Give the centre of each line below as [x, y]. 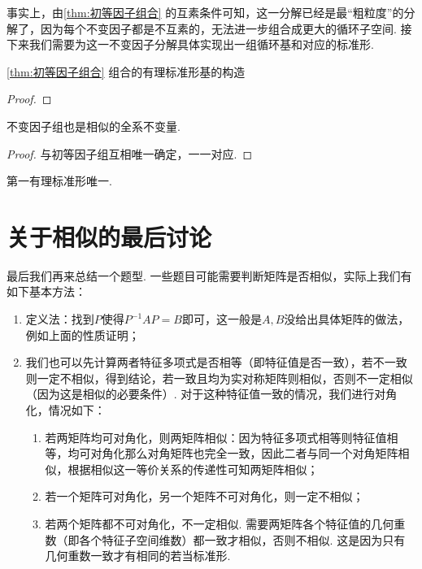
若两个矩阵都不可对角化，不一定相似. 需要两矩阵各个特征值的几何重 [225, 523]
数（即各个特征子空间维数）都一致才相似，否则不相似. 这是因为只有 [225, 539]
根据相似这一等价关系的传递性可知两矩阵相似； [193, 469]
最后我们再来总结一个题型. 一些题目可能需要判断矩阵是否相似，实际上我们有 [209, 275]
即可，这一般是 [222, 319]
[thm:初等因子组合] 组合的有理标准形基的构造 [126, 71]
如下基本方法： [46, 291]
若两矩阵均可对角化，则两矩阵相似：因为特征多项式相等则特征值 [216, 437]
